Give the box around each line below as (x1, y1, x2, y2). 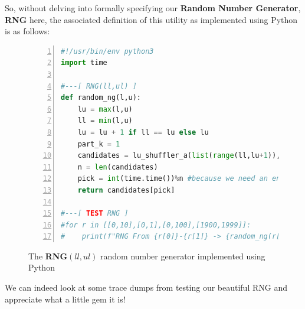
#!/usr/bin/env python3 (61, 47, 154, 56)
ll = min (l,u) (77, 116, 133, 125)
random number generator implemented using (100, 249, 265, 262)
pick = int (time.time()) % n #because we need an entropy (77, 174, 302, 183)
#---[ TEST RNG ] (61, 209, 129, 218)
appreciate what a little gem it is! (5, 292, 126, 305)
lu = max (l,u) (77, 105, 133, 113)
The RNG (28, 249, 68, 262)
